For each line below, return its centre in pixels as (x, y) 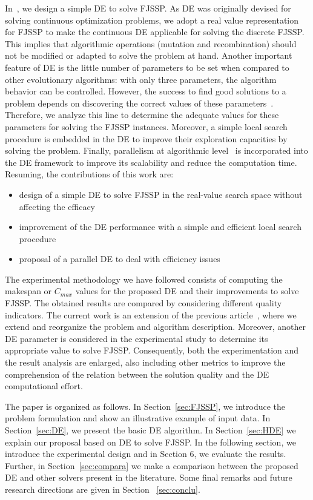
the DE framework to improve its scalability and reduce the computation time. (151, 162)
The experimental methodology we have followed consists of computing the (144, 279)
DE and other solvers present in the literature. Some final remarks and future (149, 477)
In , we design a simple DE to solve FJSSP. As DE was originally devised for (148, 8)
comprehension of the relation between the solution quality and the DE (137, 374)
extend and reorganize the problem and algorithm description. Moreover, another (156, 327)
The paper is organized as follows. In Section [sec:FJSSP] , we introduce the (145, 406)
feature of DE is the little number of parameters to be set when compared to (147, 67)
